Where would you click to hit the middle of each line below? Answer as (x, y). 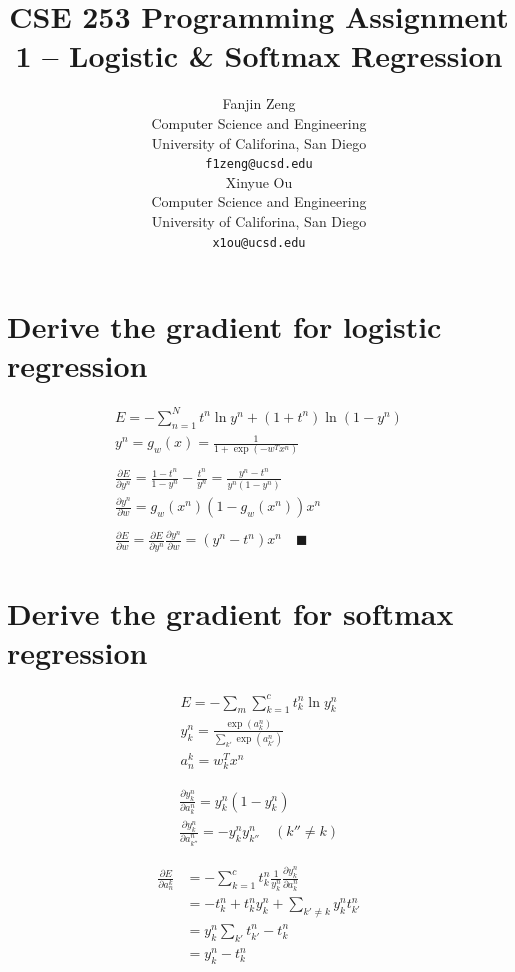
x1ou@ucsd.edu (259, 242)
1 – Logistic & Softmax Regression (259, 55)
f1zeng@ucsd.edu (259, 164)
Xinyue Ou (259, 181)
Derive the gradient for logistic (224, 326)
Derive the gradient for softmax (230, 612)
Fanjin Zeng (259, 103)
